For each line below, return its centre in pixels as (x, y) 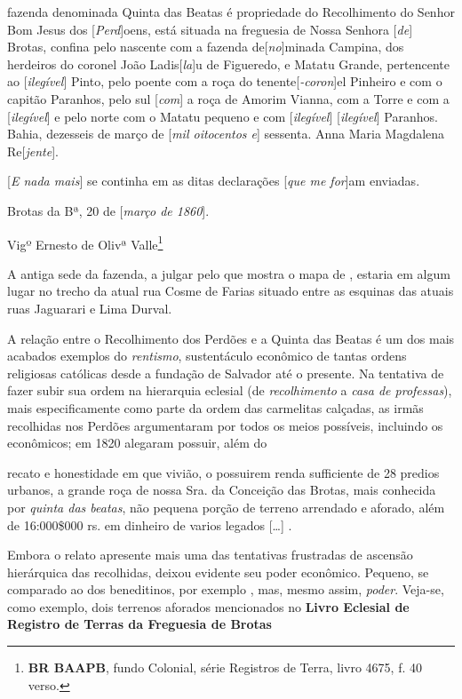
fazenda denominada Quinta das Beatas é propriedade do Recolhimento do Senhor (231, 12)
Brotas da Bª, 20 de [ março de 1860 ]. (108, 210)
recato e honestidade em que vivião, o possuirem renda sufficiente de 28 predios (223, 472)
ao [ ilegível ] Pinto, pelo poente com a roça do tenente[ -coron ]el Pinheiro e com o (225, 81)
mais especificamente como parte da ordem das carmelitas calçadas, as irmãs (215, 407)
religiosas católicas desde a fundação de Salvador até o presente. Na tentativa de (226, 373)
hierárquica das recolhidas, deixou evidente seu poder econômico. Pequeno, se (218, 572)
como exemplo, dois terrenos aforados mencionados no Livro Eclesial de (208, 606)
